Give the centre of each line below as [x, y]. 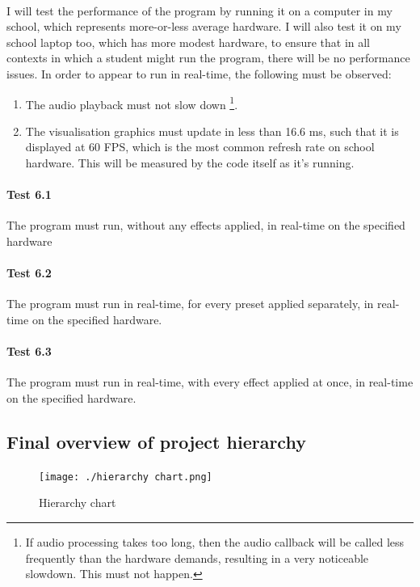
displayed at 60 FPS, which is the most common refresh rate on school [200, 147]
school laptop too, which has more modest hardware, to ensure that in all [189, 42]
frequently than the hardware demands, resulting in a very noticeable [197, 557]
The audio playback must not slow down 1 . [132, 103]
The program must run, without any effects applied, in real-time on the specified [206, 225]
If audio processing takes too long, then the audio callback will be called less [215, 542]
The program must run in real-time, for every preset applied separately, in [190, 304]
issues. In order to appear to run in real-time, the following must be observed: [199, 73]
